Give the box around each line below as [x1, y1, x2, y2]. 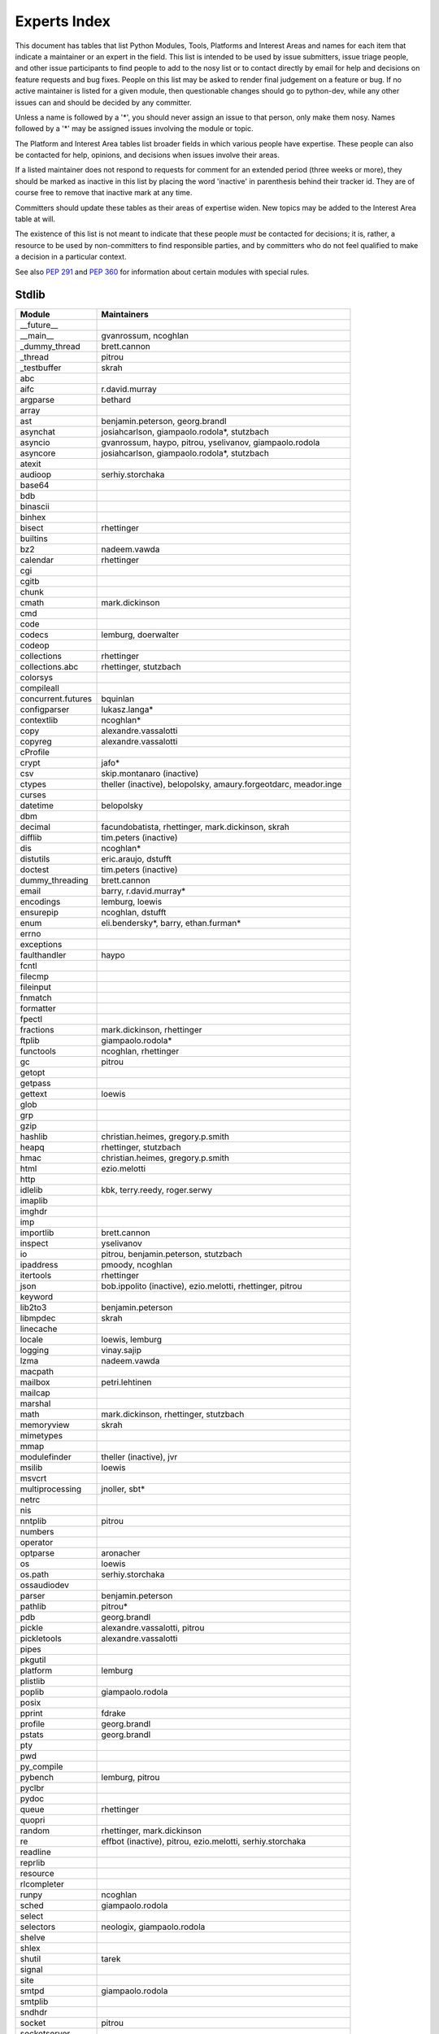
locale [20, 1334, 44, 1346]
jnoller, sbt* [101, 1483, 146, 1495]
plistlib [20, 1676, 46, 1687]
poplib [20, 1687, 45, 1698]
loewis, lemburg [101, 1334, 163, 1346]
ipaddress [20, 1259, 59, 1271]
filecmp [20, 971, 49, 982]
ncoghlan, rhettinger [101, 1045, 180, 1057]
